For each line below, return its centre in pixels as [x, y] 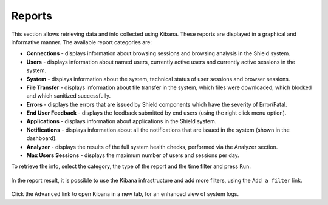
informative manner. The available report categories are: [81, 42]
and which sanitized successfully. [69, 96]
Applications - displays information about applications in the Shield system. [121, 121]
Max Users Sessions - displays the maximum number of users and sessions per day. [133, 155]
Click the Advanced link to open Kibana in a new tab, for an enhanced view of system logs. [125, 194]
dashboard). [42, 138]
